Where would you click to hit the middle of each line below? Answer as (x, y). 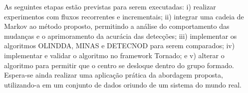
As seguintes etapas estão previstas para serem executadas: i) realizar (110, 6)
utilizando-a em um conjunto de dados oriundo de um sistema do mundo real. (123, 84)
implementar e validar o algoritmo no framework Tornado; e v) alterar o (114, 55)
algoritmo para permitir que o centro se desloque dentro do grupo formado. (119, 65)
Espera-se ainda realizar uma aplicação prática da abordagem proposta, (114, 75)
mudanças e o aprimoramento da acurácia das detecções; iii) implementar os (121, 36)
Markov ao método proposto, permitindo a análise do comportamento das (117, 26)
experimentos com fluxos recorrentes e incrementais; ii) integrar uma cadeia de (124, 16)
